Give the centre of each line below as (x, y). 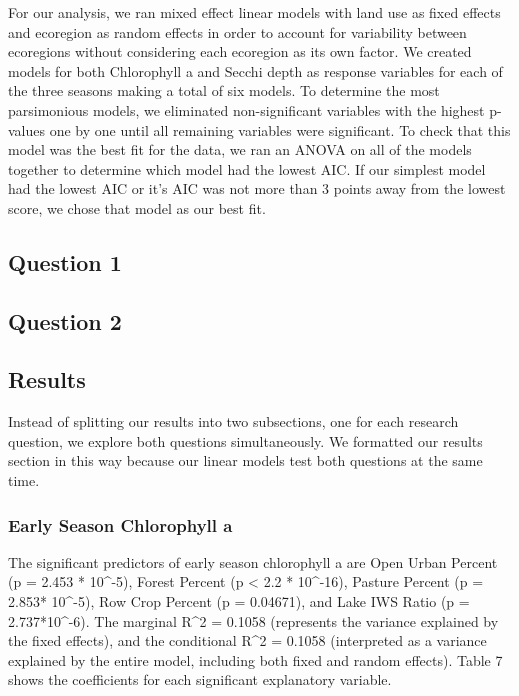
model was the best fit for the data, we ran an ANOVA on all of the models (240, 149)
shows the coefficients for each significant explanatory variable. (200, 679)
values (27, 129)
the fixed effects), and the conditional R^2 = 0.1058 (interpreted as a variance (247, 640)
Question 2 (65, 320)
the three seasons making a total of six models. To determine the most (224, 90)
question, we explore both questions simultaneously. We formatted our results (245, 440)
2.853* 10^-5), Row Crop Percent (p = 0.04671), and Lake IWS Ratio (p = (239, 601)
